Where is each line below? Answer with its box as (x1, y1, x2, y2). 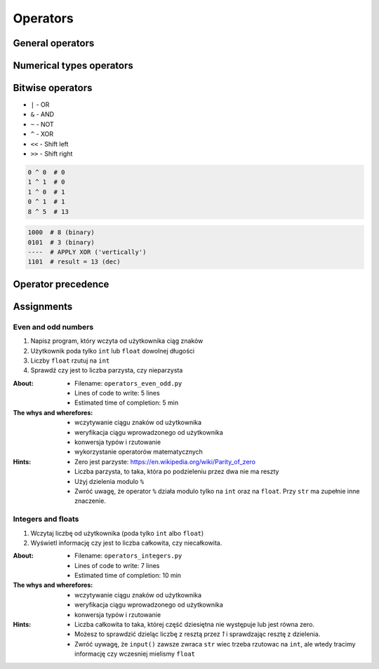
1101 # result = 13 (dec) (27, 258, 121, 266)
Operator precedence (13, 278, 109, 290)
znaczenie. (74, 496, 107, 505)
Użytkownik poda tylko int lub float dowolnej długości (30, 346, 195, 355)
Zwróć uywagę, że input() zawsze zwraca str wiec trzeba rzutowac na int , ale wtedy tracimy (74, 640, 356, 648)
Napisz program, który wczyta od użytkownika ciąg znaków (30, 337, 204, 345)
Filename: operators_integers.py (74, 551, 182, 560)
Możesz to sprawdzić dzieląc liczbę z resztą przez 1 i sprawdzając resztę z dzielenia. (74, 630, 321, 638)
